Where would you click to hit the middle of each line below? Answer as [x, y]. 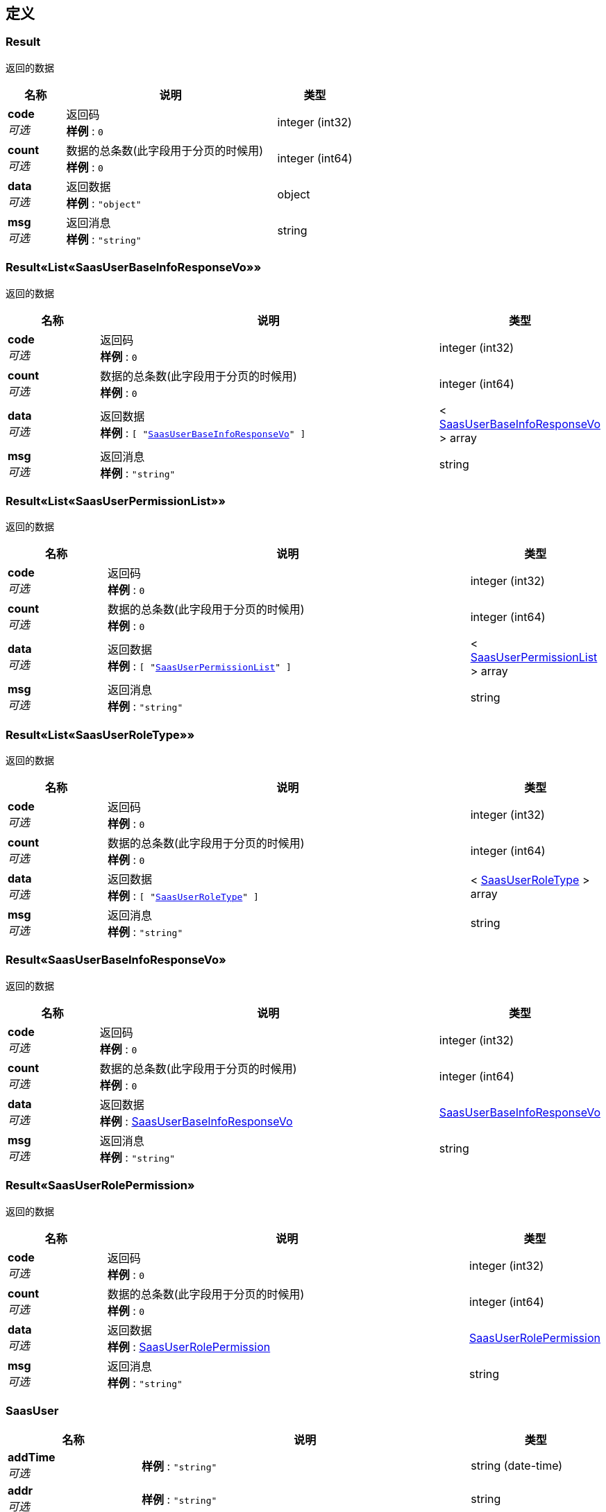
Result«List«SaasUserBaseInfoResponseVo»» [134, 267]
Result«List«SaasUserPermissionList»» [116, 501]
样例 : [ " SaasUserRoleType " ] [183, 896]
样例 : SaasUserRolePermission [189, 1347]
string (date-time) [517, 1466]
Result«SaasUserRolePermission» [100, 1186]
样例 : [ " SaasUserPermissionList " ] [199, 666]
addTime [32, 1458]
